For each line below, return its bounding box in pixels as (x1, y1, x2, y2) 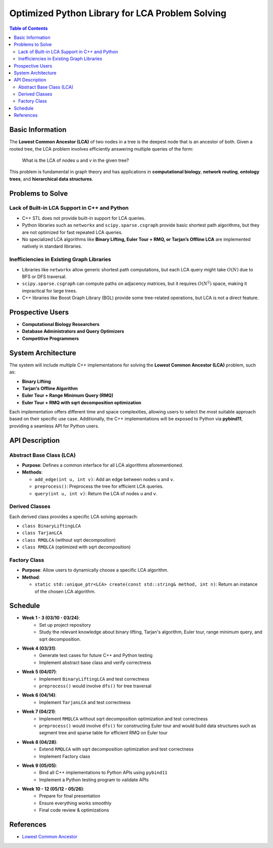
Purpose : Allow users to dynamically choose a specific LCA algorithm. (22, 567, 169, 573)
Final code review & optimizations (39, 807, 109, 813)
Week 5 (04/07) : (22, 669, 58, 675)
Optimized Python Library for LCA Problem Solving (9, 8, 227, 19)
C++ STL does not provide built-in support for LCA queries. (22, 215, 146, 221)
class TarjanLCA (22, 530, 63, 536)
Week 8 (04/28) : (22, 739, 58, 745)
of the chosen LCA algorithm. (34, 588, 96, 594)
